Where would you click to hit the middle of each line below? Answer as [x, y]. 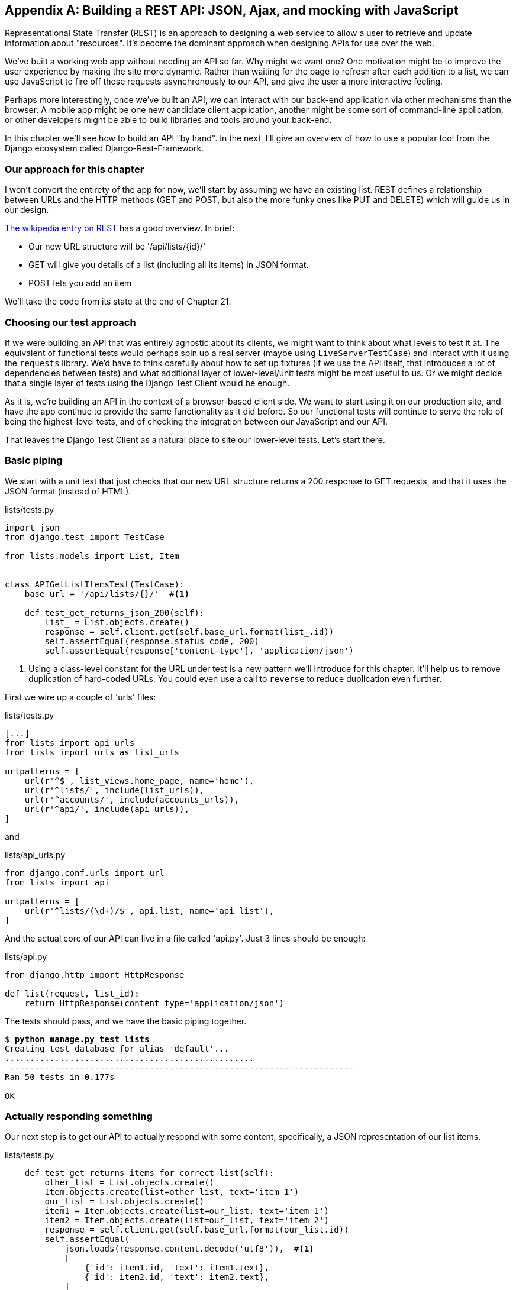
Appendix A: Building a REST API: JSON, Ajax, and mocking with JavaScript [232, 10]
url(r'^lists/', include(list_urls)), [115, 790]
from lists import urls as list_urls [92, 752]
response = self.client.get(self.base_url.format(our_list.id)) [197, 1230]
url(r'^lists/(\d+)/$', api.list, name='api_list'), [149, 911]
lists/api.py [26, 956]
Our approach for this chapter [75, 169]
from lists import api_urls [70, 743]
